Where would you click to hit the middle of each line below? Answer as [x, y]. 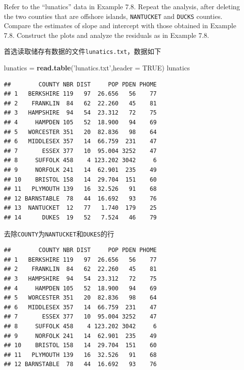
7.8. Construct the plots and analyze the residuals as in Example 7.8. [106, 35]
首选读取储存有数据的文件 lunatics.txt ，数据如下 [82, 51]
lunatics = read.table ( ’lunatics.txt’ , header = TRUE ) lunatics [97, 68]
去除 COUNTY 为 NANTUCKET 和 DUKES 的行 [59, 233]
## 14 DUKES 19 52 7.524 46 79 [80, 218]
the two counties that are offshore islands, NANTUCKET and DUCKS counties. [113, 16]
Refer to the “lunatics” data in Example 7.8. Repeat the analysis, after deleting [122, 6]
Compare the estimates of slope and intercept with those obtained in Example [120, 25]
